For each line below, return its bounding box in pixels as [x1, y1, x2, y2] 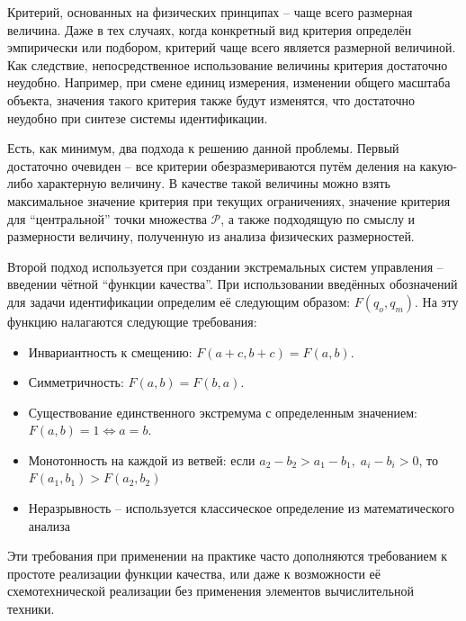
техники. [7, 599, 55, 618]
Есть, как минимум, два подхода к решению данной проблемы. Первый [7, 139, 399, 157]
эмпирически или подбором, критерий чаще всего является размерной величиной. [7, 38, 456, 57]
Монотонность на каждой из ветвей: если [28, 450, 255, 469]
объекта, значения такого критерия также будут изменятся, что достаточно [7, 90, 415, 109]
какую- [419, 156, 458, 175]
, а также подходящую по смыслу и [220, 209, 416, 228]
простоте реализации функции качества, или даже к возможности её [7, 563, 381, 582]
